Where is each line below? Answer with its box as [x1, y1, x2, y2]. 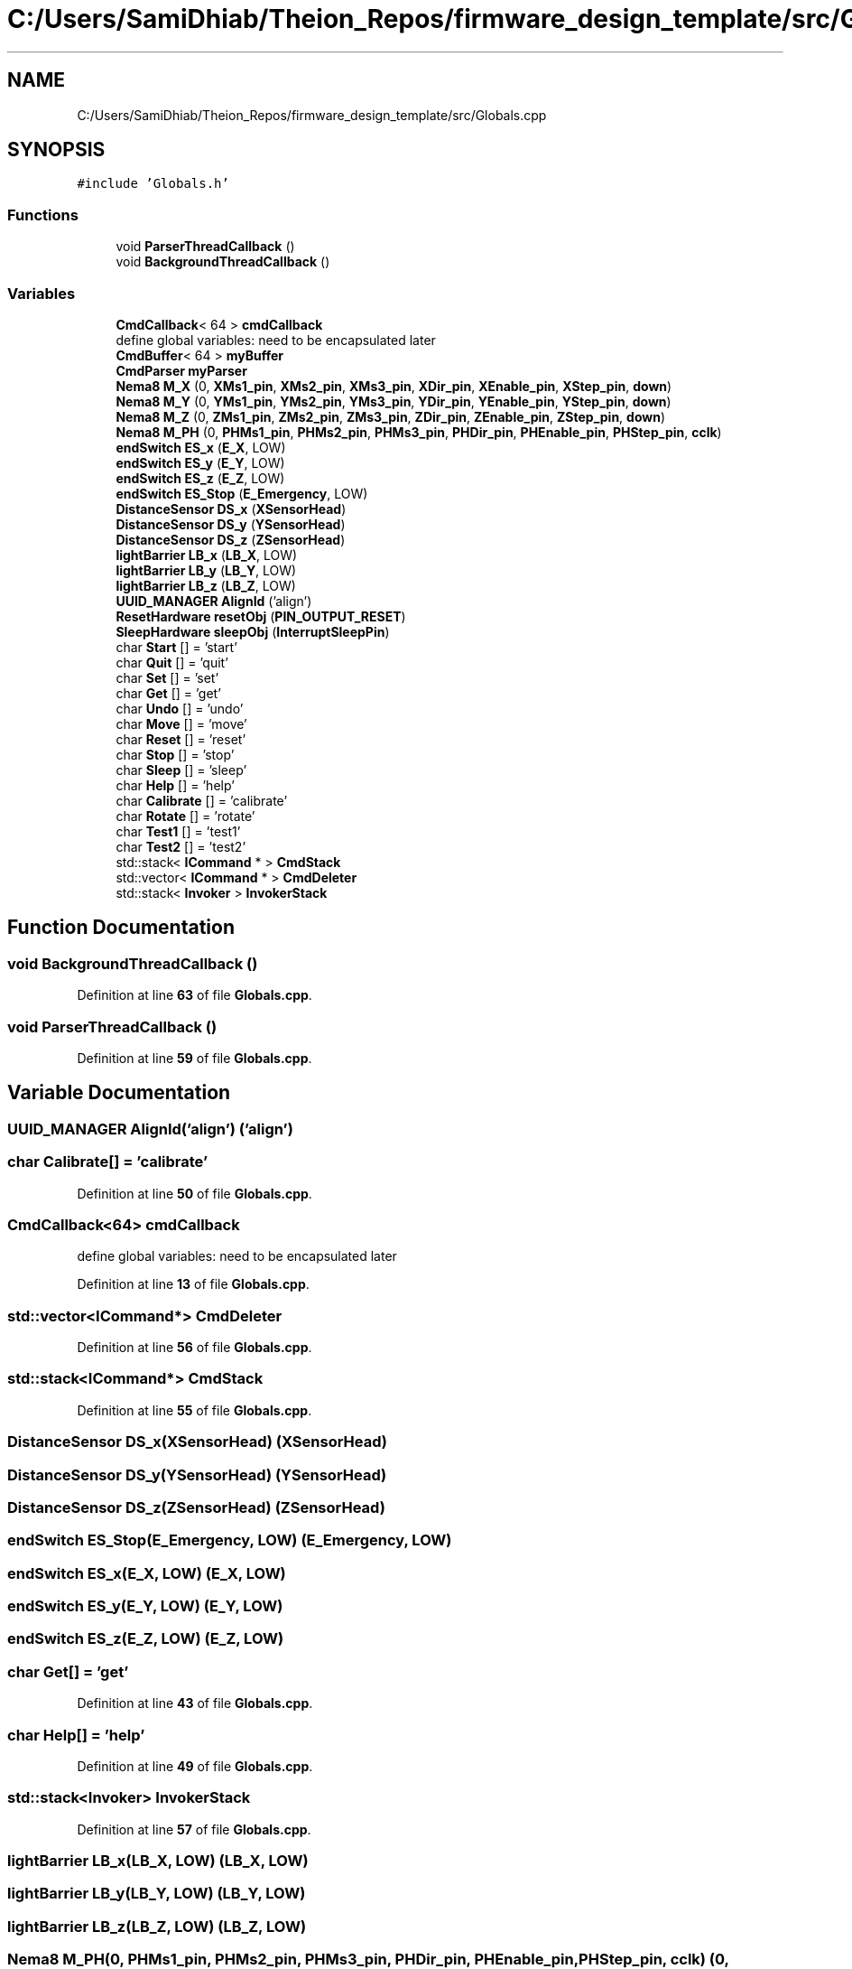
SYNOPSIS [7, 138, 106, 162]
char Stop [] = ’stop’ [116, 746, 235, 762]
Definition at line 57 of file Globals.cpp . [77, 1821, 311, 1837]
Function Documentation [7, 916, 235, 939]
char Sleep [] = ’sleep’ [116, 761, 247, 778]
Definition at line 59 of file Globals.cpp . [77, 1050, 312, 1066]
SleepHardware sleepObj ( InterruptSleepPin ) [116, 623, 390, 639]
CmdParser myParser [116, 362, 247, 378]
